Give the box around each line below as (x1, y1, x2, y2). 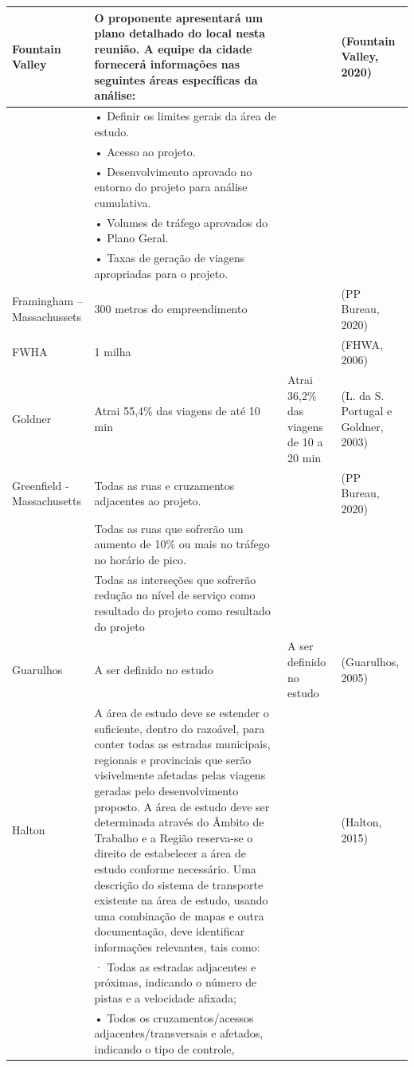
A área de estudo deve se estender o (94, 704, 269, 721)
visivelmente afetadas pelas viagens (94, 767, 266, 783)
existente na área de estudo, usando (94, 892, 268, 908)
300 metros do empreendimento (94, 300, 248, 317)
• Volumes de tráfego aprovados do (94, 214, 268, 230)
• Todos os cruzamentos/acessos (94, 1009, 254, 1026)
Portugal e (341, 402, 393, 419)
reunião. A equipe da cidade (94, 40, 252, 57)
